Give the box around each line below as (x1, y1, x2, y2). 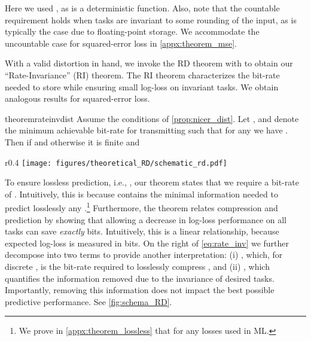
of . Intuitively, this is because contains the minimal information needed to (5, 187, 278, 200)
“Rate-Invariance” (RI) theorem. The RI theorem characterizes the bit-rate (5, 68, 280, 81)
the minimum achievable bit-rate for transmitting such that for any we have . (5, 124, 288, 136)
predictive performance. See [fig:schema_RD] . (5, 295, 172, 307)
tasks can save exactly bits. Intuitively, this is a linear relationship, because (5, 225, 279, 238)
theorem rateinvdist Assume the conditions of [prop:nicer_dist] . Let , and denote (5, 112, 299, 124)
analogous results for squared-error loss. (5, 92, 150, 105)
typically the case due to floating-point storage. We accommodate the (5, 25, 260, 38)
